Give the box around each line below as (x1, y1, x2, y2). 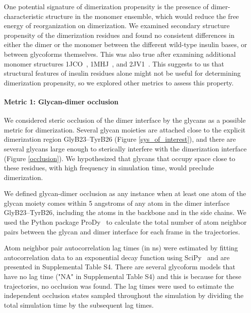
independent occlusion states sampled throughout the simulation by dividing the (4, 290, 244, 300)
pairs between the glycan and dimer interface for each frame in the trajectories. (4, 226, 240, 236)
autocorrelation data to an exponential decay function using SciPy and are (4, 252, 230, 262)
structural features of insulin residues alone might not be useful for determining (4, 68, 241, 78)
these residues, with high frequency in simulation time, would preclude (4, 163, 214, 173)
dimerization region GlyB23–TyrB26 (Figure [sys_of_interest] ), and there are (4, 134, 236, 144)
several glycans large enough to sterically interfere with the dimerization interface (4, 143, 247, 153)
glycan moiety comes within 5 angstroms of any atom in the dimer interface (4, 198, 230, 208)
